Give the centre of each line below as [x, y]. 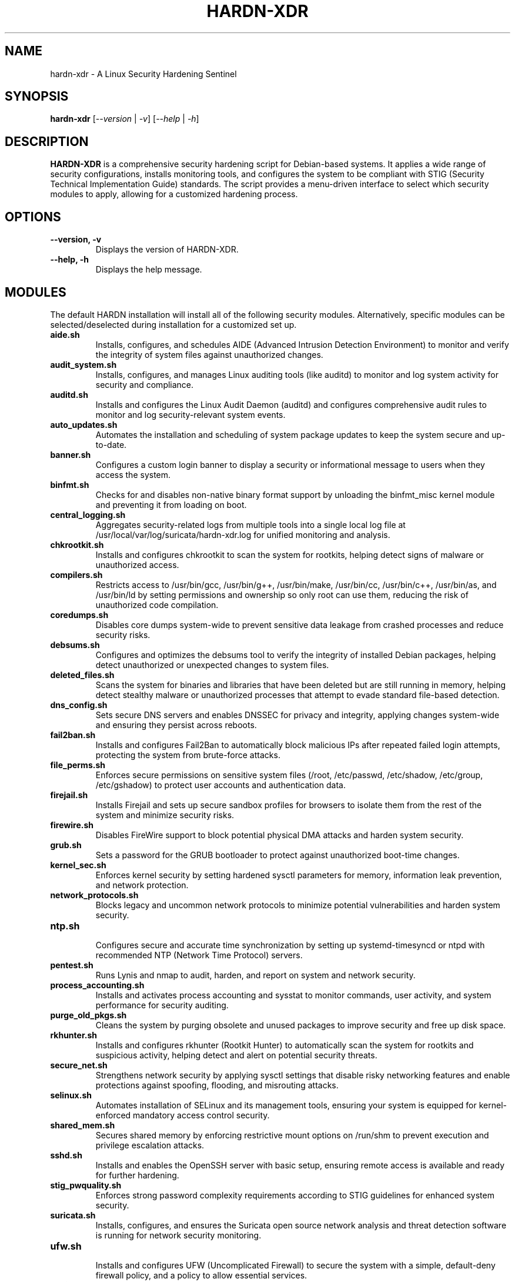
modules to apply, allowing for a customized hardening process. [174, 194]
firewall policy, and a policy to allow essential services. [201, 1275]
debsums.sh [75, 645]
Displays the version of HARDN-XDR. [167, 250]
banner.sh [71, 454]
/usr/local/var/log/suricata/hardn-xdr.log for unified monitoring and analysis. [243, 534]
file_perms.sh [78, 765]
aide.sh [65, 334]
